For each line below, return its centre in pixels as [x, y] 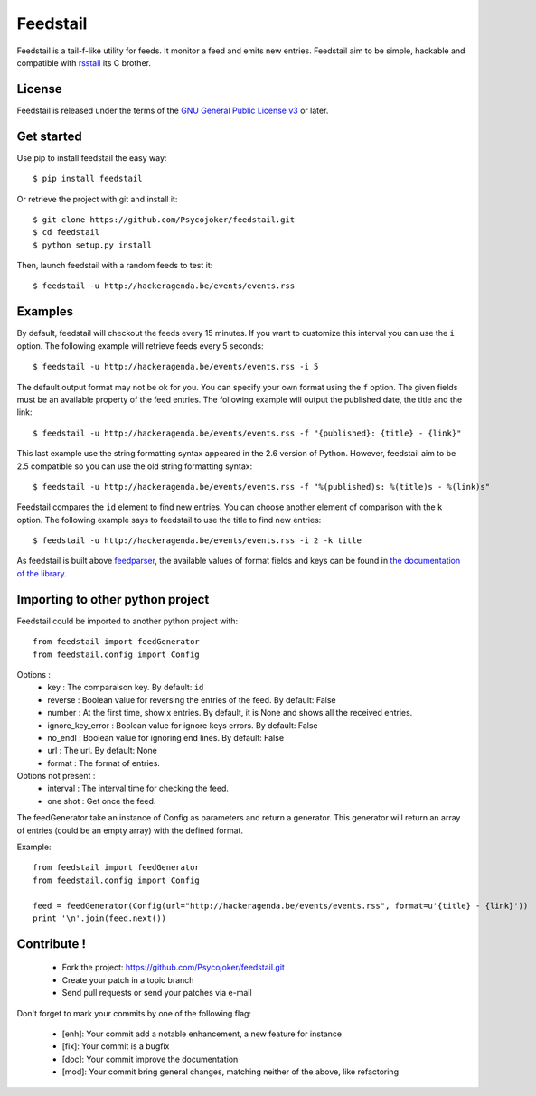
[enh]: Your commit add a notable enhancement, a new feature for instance [202, 1034]
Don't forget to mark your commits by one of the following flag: [134, 1013]
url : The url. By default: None [102, 751]
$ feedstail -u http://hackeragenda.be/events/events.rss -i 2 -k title [197, 541]
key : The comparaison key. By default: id [126, 688]
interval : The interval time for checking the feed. [138, 788]
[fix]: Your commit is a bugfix [116, 1046]
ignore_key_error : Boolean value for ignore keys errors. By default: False [183, 725]
